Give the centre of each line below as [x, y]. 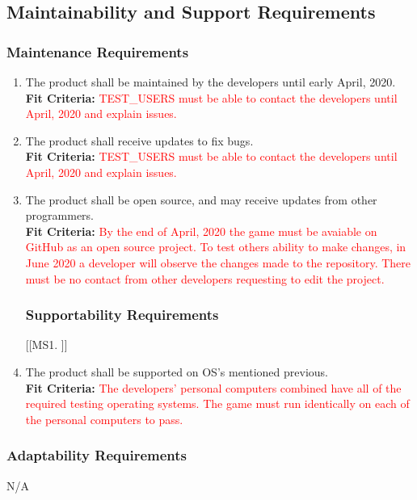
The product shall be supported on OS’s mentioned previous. [177, 371]
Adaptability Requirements [97, 455]
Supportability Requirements [122, 315]
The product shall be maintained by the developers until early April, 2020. [211, 82]
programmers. [59, 215]
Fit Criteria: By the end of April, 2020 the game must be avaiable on [201, 231]
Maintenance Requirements [98, 51]
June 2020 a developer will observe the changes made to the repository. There [218, 262]
